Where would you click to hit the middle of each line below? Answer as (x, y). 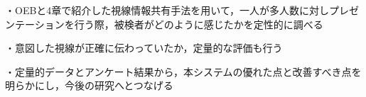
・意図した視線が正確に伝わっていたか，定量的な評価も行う (144, 48)
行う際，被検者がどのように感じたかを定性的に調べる (199, 24)
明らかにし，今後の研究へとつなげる (89, 85)
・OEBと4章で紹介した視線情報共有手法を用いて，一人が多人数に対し (167, 10)
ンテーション (35, 24)
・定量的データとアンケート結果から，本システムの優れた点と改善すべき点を (183, 71)
